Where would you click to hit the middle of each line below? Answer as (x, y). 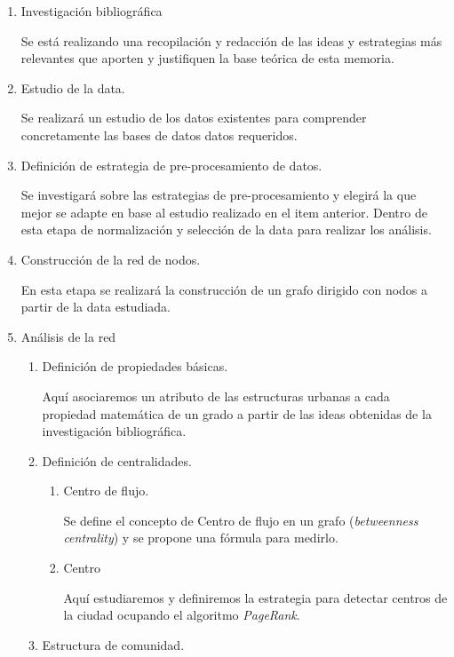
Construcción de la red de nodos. (111, 259)
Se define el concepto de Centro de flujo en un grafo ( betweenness (241, 520)
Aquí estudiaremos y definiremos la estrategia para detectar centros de (255, 597)
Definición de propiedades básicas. (135, 366)
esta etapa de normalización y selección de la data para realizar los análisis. (226, 230)
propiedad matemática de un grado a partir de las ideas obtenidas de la (237, 413)
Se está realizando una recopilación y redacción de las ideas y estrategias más (231, 40)
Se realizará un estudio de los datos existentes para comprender (194, 118)
